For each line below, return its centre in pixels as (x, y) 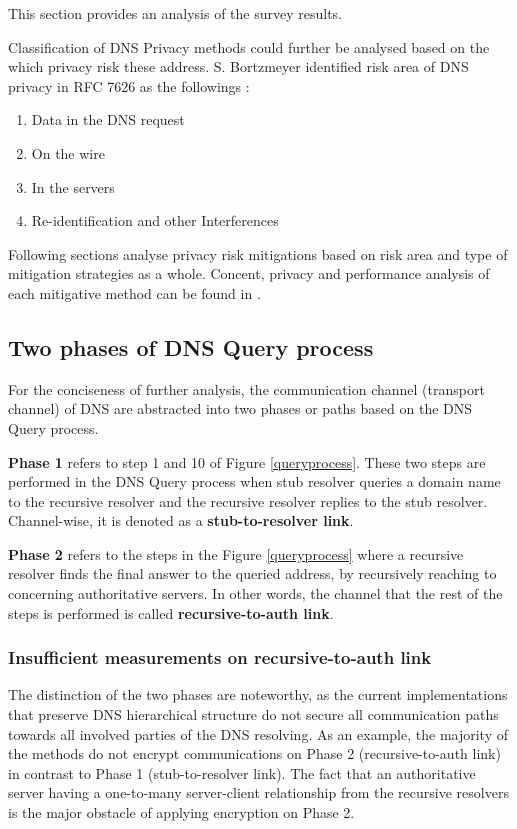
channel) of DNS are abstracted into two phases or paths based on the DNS (240, 408)
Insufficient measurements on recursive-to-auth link (220, 657)
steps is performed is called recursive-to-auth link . (171, 612)
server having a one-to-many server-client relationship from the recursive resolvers (258, 792)
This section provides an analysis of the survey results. (175, 13)
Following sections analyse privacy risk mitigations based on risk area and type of (258, 253)
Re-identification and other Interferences (155, 220)
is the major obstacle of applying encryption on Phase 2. (181, 812)
